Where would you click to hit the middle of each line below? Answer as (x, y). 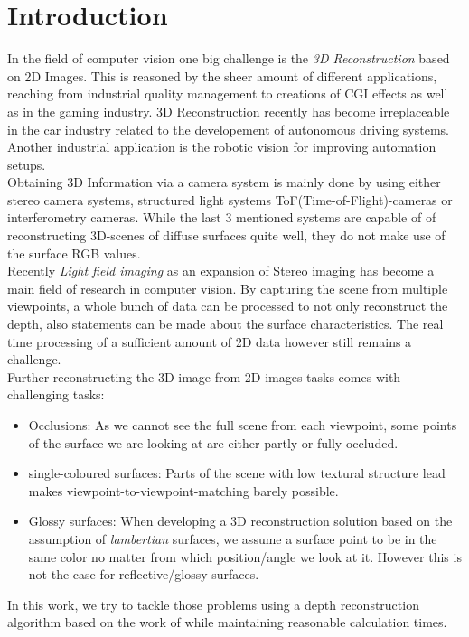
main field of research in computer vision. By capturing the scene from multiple (228, 288)
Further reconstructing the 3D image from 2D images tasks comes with (204, 376)
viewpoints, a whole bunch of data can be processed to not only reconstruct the (228, 306)
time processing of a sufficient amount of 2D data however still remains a (210, 341)
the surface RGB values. (74, 253)
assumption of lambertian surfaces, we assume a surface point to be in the (233, 538)
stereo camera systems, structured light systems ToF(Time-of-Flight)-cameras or (230, 199)
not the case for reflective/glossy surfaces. (144, 574)
